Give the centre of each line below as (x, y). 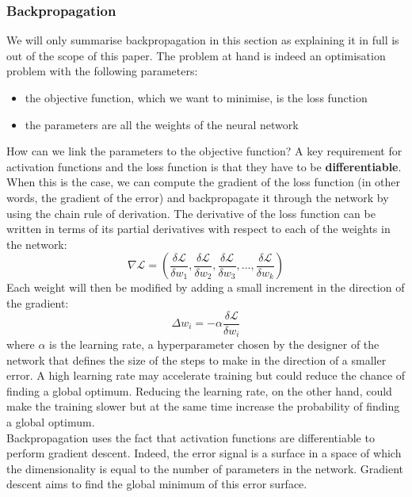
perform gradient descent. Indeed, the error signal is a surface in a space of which (204, 453)
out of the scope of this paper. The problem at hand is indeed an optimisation (196, 55)
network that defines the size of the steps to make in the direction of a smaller (196, 359)
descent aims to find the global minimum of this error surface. (157, 484)
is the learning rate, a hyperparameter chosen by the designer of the (214, 344)
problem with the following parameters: (102, 71)
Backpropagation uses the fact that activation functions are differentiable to (191, 437)
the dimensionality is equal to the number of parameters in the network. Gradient (205, 468)
